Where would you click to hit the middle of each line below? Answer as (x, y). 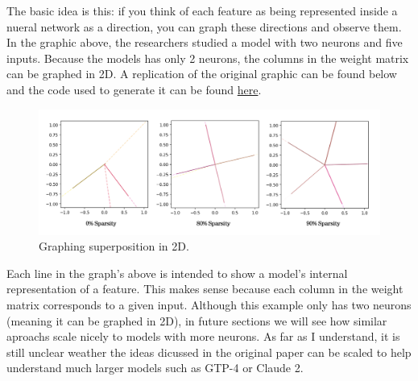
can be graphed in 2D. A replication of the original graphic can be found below (202, 74)
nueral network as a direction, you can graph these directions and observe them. (204, 26)
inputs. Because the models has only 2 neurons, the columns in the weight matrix (208, 58)
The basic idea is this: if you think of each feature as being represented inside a (202, 10)
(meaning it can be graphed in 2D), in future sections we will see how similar (197, 320)
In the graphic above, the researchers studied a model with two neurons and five (205, 42)
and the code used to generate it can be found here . (134, 89)
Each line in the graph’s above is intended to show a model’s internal (177, 273)
